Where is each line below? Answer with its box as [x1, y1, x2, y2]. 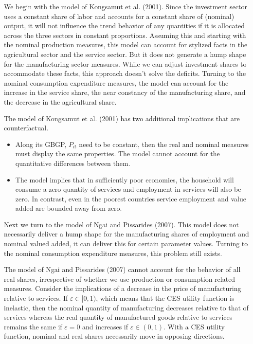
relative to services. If [4, 293, 68, 303]
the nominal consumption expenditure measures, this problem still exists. [4, 248, 222, 258]
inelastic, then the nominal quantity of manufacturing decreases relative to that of [4, 302, 249, 312]
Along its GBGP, [15, 139, 67, 149]
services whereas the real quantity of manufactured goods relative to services [4, 312, 233, 322]
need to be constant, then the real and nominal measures [79, 139, 249, 149]
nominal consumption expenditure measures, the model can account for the [4, 77, 229, 88]
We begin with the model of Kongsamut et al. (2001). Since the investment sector [4, 1, 247, 11]
